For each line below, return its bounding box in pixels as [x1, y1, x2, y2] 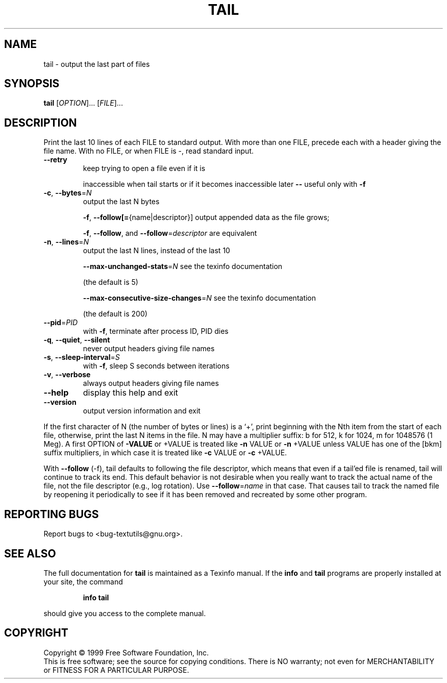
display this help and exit [83, 387, 178, 398]
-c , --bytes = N [43, 188, 92, 198]
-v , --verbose [43, 370, 91, 379]
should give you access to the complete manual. [43, 608, 206, 618]
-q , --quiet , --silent [43, 335, 110, 345]
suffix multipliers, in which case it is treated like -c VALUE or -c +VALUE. [43, 448, 287, 457]
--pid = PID [43, 318, 78, 327]
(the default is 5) [83, 278, 138, 287]
